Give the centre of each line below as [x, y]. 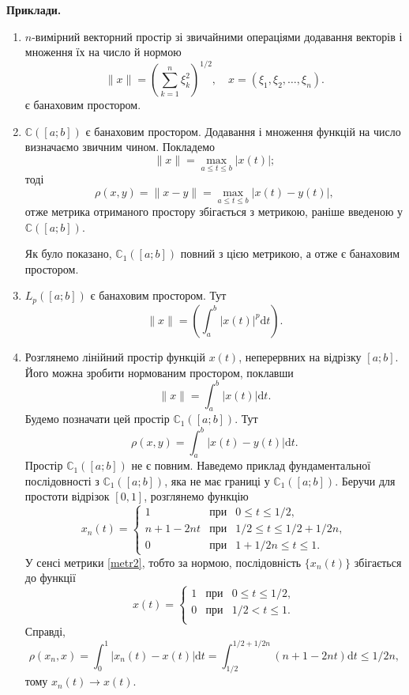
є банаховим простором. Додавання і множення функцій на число [243, 131]
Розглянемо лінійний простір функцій [115, 356]
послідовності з [62, 480]
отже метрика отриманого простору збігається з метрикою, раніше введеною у [214, 212]
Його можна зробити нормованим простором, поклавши [159, 372]
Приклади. [34, 9]
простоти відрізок [67, 496]
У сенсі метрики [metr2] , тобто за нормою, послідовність [163, 562]
